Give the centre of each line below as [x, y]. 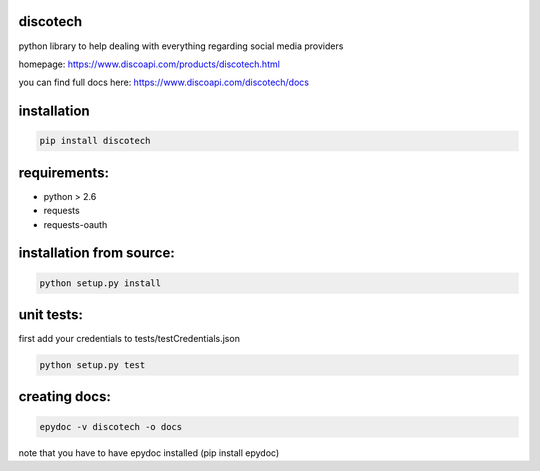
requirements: [64, 172]
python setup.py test [92, 365]
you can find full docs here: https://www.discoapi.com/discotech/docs [164, 82]
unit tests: [51, 314]
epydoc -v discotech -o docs [111, 426]
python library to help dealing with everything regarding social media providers [181, 46]
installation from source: [96, 253]
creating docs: [65, 396]
